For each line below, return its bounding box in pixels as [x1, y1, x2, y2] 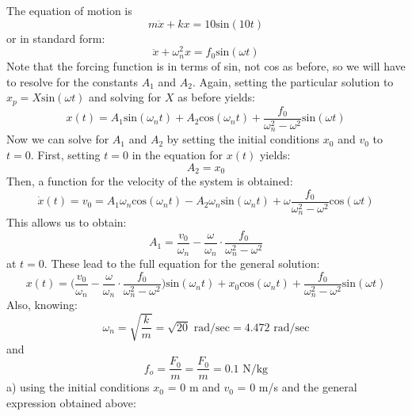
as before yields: [177, 89, 255, 105]
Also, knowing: [6, 296, 78, 313]
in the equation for [132, 147, 223, 163]
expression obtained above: [6, 394, 136, 410]
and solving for [89, 89, 162, 105]
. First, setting [30, 147, 101, 163]
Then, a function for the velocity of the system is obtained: [6, 173, 293, 189]
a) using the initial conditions [6, 379, 150, 395]
